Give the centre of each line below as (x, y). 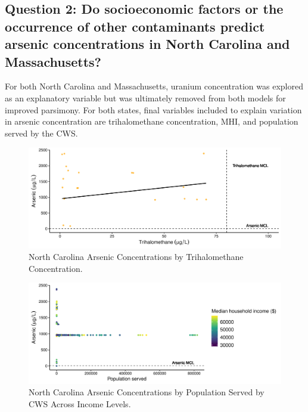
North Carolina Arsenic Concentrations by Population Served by (147, 392)
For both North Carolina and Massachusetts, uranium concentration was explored (154, 86)
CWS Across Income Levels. (80, 404)
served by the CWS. (41, 133)
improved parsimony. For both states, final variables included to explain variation (153, 109)
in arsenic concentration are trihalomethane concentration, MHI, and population (152, 121)
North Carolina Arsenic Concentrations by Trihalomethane (136, 257)
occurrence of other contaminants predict (135, 26)
